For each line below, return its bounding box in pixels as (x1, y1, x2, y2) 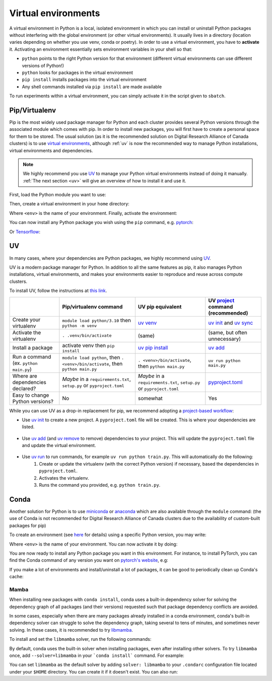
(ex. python (12, 359, 38, 366)
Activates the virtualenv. (39, 475, 89, 481)
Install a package (12, 344, 53, 351)
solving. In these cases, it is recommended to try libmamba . (9, 627, 133, 633)
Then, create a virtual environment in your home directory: (9, 201, 129, 207)
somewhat (138, 395, 163, 402)
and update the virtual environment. (22, 442, 96, 448)
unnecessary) (208, 335, 241, 342)
